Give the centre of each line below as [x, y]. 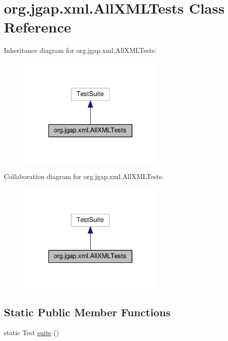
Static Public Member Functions [87, 312]
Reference [38, 27]
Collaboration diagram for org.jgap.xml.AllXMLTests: [84, 176]
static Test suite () [32, 333]
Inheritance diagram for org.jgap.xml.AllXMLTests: [80, 50]
